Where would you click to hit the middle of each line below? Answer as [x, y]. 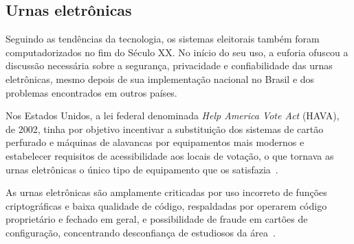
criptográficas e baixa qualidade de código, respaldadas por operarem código [166, 205]
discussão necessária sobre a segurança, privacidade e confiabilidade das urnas [169, 65]
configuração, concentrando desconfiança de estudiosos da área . [141, 232]
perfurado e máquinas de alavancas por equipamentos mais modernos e [155, 142]
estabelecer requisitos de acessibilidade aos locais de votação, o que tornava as [170, 155]
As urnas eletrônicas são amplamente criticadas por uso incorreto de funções [166, 192]
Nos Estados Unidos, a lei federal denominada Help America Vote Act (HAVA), [173, 115]
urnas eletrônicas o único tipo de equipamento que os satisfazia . [142, 169]
